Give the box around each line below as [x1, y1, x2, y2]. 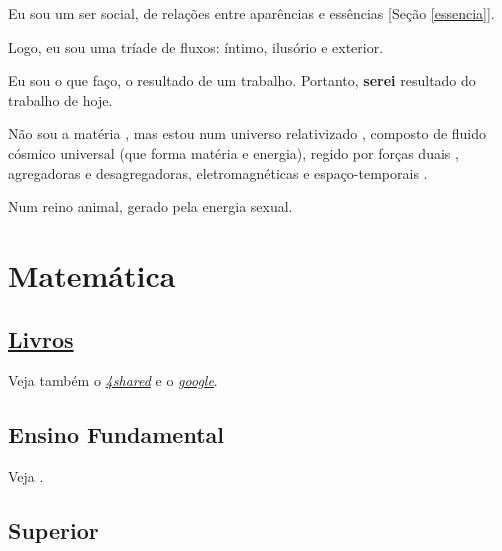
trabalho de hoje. [8, 89, 113, 110]
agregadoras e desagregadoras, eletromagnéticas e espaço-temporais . [8, 162, 428, 183]
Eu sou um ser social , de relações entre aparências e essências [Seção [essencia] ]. [8, 3, 495, 23]
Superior [8, 515, 99, 546]
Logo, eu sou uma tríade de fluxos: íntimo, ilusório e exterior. [8, 36, 384, 57]
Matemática [8, 254, 176, 295]
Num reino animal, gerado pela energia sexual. [8, 196, 293, 217]
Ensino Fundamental [8, 419, 225, 450]
